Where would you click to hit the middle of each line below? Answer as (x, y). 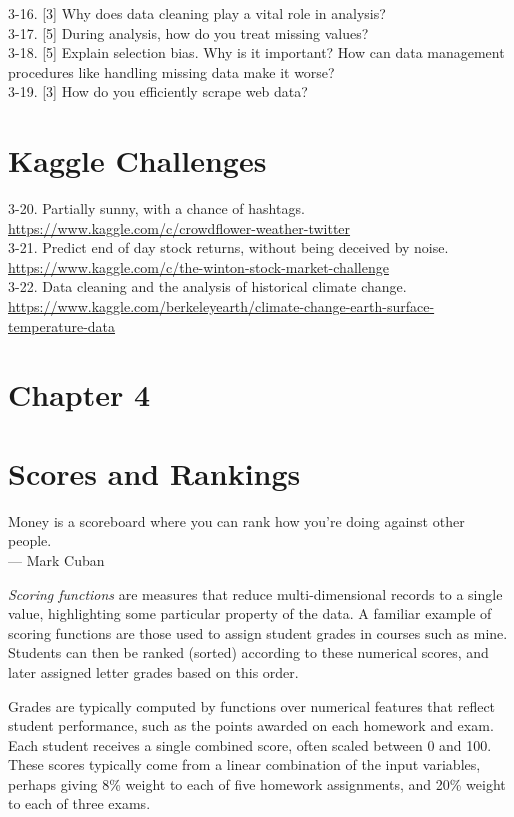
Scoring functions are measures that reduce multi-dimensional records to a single (255, 593)
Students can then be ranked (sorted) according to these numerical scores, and (248, 652)
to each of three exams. (79, 803)
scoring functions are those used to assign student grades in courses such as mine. (258, 632)
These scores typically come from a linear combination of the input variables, (244, 764)
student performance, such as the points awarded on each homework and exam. (251, 725)
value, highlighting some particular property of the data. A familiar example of (250, 613)
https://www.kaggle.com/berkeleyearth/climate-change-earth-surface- (221, 306)
